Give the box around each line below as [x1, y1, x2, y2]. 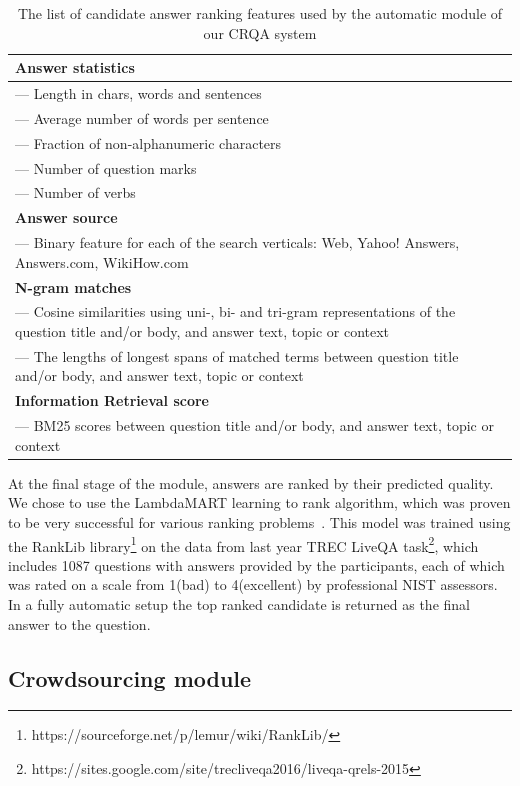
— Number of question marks [15, 157, 197, 178]
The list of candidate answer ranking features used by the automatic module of [17, 3, 503, 23]
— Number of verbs [15, 182, 136, 203]
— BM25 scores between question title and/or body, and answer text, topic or [15, 415, 494, 436]
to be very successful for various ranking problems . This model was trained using [8, 511, 511, 532]
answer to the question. [8, 613, 151, 634]
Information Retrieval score [15, 390, 209, 411]
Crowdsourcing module [8, 662, 252, 693]
